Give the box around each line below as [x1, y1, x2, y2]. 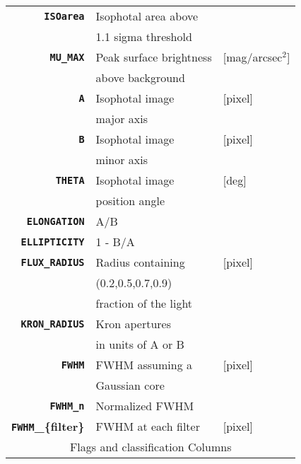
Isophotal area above [95, 8, 199, 24]
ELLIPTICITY [20, 236, 85, 248]
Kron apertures [95, 315, 172, 332]
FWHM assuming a [95, 356, 192, 373]
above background [95, 69, 185, 86]
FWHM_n [49, 400, 85, 412]
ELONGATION [26, 215, 85, 227]
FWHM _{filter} [11, 418, 85, 434]
